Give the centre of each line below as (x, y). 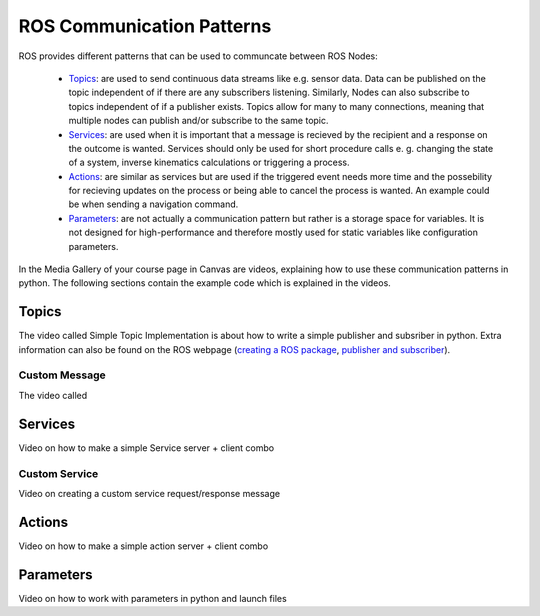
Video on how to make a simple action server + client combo (143, 546)
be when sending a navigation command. (153, 204)
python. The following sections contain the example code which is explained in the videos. (205, 283)
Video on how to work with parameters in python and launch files (152, 598)
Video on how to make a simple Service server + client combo (146, 447)
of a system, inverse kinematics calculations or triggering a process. (209, 162)
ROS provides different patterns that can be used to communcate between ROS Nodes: (198, 56)
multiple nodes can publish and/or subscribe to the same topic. (198, 121)
